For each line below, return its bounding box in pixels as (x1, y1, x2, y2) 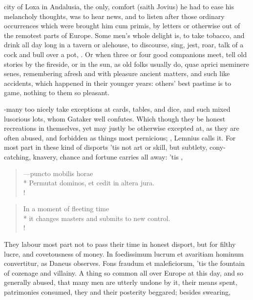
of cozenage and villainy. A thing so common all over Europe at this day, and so (4, 267, 244, 278)
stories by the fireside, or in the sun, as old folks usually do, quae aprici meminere (4, 59, 249, 69)
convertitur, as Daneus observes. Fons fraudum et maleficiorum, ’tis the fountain (4, 258, 245, 268)
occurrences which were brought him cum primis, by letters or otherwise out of (4, 20, 240, 31)
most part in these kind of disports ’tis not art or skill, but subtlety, (4, 142, 208, 152)
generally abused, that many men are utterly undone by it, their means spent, (4, 277, 237, 287)
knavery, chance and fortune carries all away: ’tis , (33, 151, 183, 161)
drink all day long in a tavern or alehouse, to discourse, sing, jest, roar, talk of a (4, 40, 244, 50)
